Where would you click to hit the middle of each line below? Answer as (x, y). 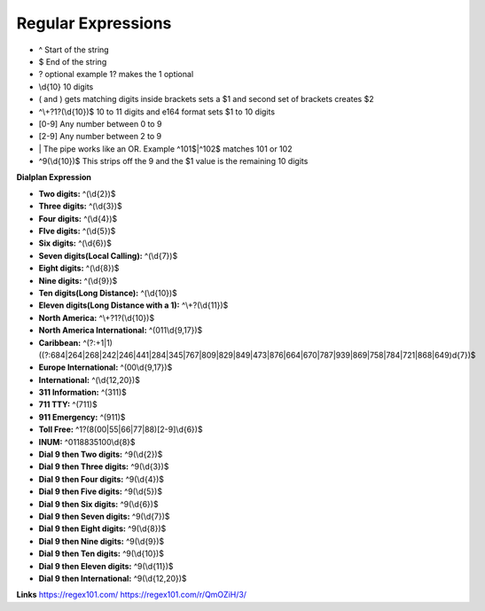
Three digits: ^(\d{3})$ (81, 206)
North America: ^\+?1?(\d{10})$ (97, 317)
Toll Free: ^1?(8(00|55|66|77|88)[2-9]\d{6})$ (121, 429)
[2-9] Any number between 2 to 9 (100, 137)
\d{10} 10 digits (66, 86)
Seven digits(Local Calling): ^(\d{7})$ (108, 255)
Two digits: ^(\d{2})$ (77, 193)
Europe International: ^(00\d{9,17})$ (106, 367)
